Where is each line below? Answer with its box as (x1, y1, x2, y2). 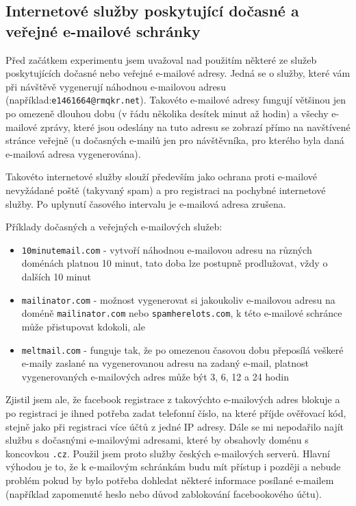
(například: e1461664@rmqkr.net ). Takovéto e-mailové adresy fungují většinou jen (5, 93, 346, 107)
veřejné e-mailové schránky (5, 20, 201, 41)
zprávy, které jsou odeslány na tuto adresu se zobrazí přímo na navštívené (40, 119, 351, 134)
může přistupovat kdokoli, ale (21, 319, 145, 333)
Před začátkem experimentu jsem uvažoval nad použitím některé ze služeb (5, 52, 317, 67)
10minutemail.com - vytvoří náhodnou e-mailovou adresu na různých (21, 242, 312, 256)
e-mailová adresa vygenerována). (5, 146, 141, 160)
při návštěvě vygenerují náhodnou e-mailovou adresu (5, 79, 226, 93)
